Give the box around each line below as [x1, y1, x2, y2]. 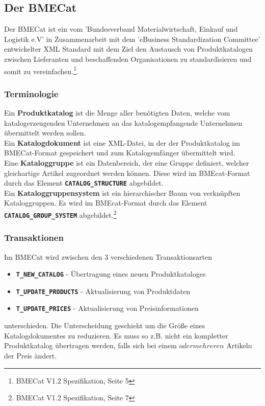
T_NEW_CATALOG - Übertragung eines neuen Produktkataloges [16, 268, 206, 279]
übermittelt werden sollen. [4, 127, 86, 138]
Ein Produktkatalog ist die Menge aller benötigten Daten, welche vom [4, 107, 230, 118]
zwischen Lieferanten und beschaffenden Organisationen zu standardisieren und [4, 53, 252, 64]
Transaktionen [4, 231, 64, 244]
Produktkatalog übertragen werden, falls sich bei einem [4, 340, 177, 351]
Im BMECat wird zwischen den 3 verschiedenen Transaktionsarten [4, 251, 213, 262]
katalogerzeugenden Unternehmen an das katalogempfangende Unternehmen [4, 117, 243, 128]
